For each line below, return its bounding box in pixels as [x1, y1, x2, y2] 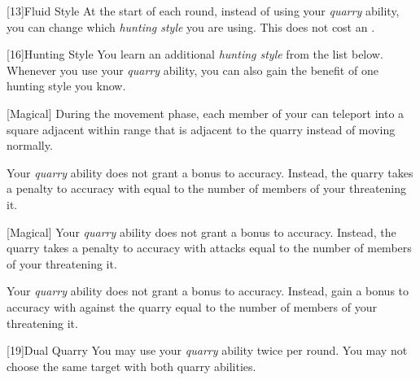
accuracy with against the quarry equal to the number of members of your [7, 298, 377, 315]
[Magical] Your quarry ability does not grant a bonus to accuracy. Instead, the [7, 223, 396, 240]
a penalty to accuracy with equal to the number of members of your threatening [7, 180, 407, 197]
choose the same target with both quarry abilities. [7, 357, 256, 374]
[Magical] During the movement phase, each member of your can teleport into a [7, 104, 405, 121]
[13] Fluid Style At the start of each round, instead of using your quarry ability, [7, 2, 400, 19]
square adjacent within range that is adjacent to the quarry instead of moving [7, 120, 396, 138]
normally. [7, 137, 53, 154]
